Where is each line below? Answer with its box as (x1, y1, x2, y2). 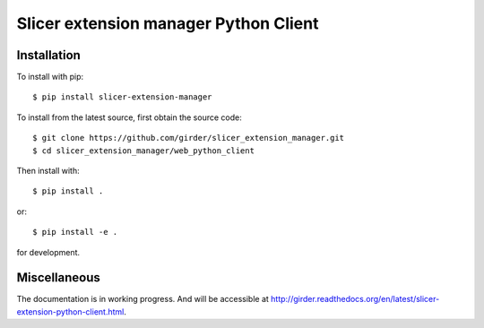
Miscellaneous (16, 270, 100, 286)
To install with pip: (16, 72, 84, 82)
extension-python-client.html (16, 306, 125, 317)
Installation (16, 47, 81, 63)
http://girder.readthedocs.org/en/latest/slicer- (270, 294, 440, 305)
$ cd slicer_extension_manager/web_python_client (32, 145, 255, 156)
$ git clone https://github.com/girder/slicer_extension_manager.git (32, 133, 345, 143)
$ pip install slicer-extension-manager (32, 92, 212, 102)
